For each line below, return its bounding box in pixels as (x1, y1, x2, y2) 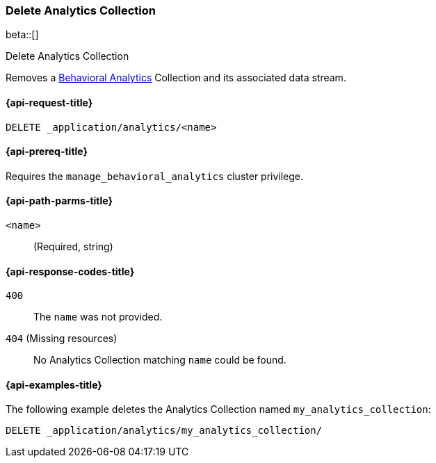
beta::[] (6, 29, 39, 41)
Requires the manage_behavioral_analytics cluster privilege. (6, 170, 304, 182)
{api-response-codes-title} (6, 265, 135, 277)
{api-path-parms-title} (6, 195, 113, 207)
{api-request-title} (6, 96, 93, 108)
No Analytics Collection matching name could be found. (33, 354, 286, 366)
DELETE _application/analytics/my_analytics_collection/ (6, 425, 323, 437)
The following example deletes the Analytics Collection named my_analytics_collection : (6, 403, 431, 416)
